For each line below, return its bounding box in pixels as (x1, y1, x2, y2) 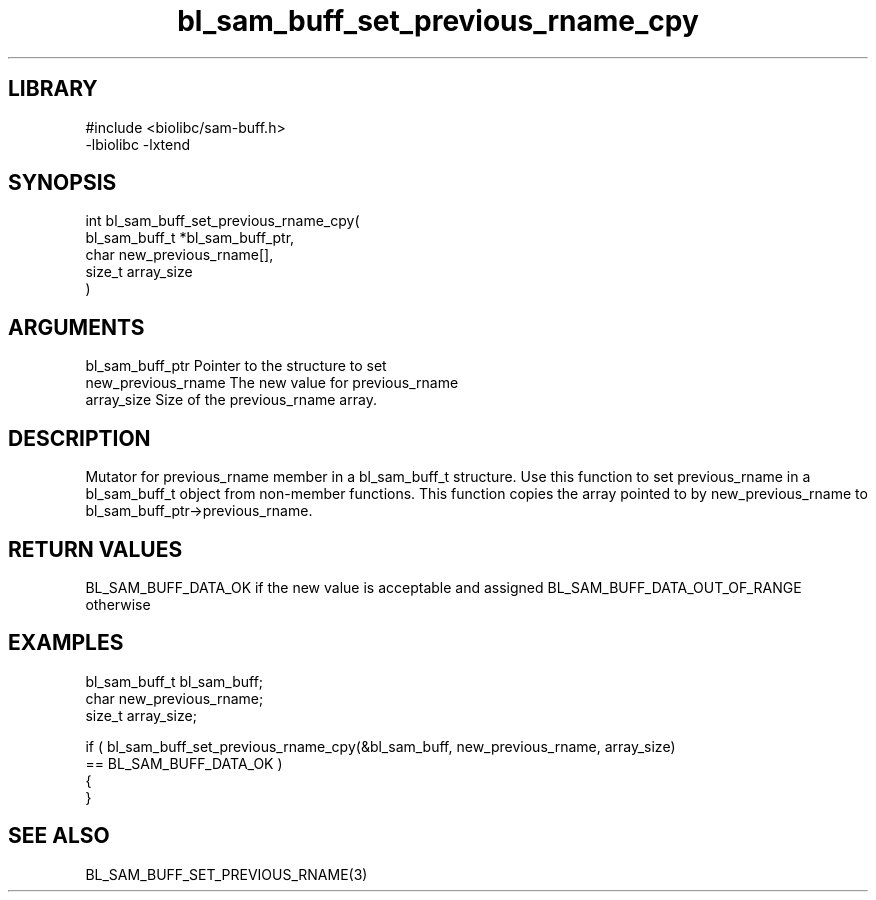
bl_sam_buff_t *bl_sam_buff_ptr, (85, 229, 295, 247)
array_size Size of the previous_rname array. (85, 391, 377, 409)
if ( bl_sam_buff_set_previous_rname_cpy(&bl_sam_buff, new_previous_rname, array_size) (85, 737, 676, 755)
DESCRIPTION (8, 425, 151, 451)
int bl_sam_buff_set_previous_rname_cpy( (85, 212, 360, 230)
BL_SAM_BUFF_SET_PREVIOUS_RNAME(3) (85, 865, 368, 883)
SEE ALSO (8, 823, 110, 849)
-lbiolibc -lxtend (85, 135, 191, 153)
